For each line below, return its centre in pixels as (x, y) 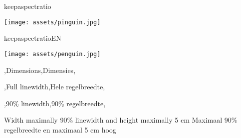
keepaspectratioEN (33, 38)
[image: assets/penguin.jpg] (52, 54)
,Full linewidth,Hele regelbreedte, (55, 87)
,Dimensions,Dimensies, (40, 70)
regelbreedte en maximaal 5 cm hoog (60, 129)
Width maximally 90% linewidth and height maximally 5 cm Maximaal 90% (121, 120)
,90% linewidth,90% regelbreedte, (55, 103)
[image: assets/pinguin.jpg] (52, 22)
